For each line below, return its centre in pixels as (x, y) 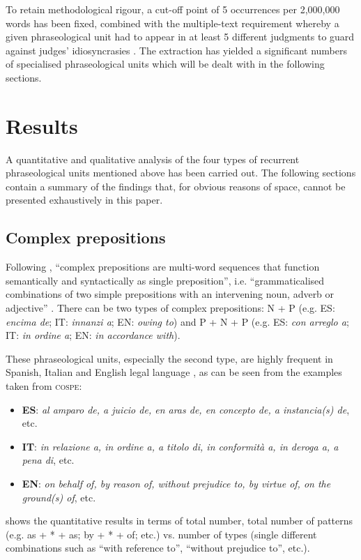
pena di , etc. (48, 460)
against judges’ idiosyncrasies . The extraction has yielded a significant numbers (176, 50)
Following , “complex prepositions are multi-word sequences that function (163, 267)
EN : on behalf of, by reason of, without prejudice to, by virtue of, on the (176, 483)
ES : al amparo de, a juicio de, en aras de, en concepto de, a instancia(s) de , (186, 409)
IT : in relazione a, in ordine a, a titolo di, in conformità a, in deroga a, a (180, 446)
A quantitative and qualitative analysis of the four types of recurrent (153, 159)
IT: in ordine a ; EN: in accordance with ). (93, 335)
